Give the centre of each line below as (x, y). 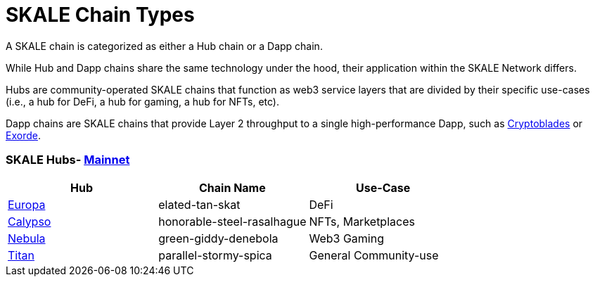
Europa (27, 204)
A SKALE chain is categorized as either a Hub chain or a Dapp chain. (164, 46)
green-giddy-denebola (218, 238)
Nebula (27, 238)
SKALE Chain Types (100, 15)
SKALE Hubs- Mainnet (68, 160)
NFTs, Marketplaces (362, 221)
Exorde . (23, 135)
